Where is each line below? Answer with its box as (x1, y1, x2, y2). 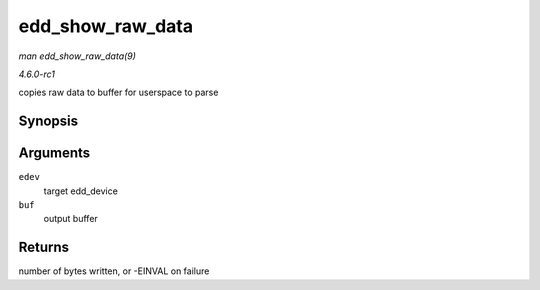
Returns (18, 239, 70, 256)
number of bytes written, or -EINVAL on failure (18, 265, 210, 277)
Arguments (18, 145, 91, 162)
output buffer (43, 213, 99, 225)
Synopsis (18, 113, 79, 130)
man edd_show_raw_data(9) (18, 50, 137, 62)
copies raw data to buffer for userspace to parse (18, 86, 219, 99)
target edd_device (43, 185, 119, 197)
